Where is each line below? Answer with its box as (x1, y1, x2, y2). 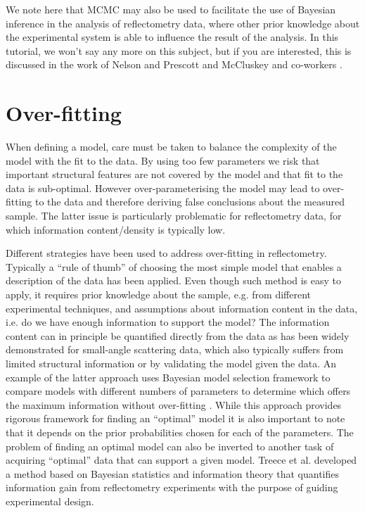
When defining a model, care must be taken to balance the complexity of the (6, 139, 337, 154)
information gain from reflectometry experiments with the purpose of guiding (6, 480, 338, 495)
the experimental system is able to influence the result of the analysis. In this (6, 30, 339, 44)
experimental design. (6, 493, 94, 508)
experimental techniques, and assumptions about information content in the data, (6, 300, 358, 315)
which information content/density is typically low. (6, 222, 226, 236)
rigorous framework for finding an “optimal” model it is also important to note (6, 411, 345, 426)
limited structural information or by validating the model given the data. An (6, 356, 337, 370)
